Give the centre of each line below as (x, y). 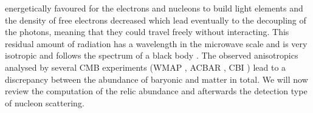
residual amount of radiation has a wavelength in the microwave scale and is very (156, 43)
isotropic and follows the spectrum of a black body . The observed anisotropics (152, 55)
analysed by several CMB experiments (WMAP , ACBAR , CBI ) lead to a (146, 67)
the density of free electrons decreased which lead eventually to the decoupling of (156, 20)
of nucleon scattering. (45, 102)
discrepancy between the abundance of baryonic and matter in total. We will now (156, 79)
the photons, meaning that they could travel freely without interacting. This (147, 32)
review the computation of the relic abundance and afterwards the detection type (156, 91)
